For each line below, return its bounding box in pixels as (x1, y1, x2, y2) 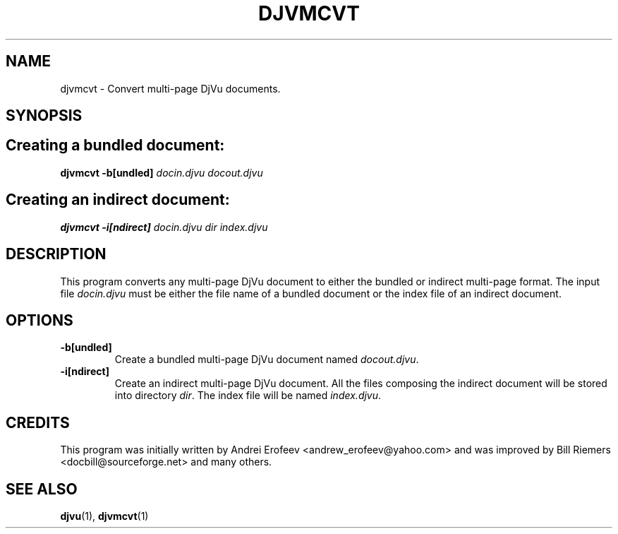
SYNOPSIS (6, 107, 83, 125)
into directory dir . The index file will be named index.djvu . (114, 389, 382, 402)
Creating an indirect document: (6, 191, 230, 209)
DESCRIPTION (6, 245, 107, 263)
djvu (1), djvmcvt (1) (60, 510, 149, 523)
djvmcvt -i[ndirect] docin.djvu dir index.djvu (60, 220, 268, 233)
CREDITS (6, 413, 70, 432)
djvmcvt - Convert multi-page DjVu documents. (60, 82, 281, 95)
